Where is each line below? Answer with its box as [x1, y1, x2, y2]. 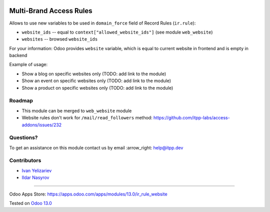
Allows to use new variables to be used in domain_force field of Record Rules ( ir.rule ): [9, 20, 196, 26]
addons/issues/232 [21, 122, 62, 128]
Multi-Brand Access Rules [9, 7, 92, 15]
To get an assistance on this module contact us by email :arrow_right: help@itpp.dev [9, 144, 183, 150]
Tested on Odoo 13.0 [9, 200, 52, 206]
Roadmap [9, 97, 33, 104]
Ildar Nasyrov [21, 174, 49, 180]
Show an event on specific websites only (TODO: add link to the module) [21, 78, 171, 84]
